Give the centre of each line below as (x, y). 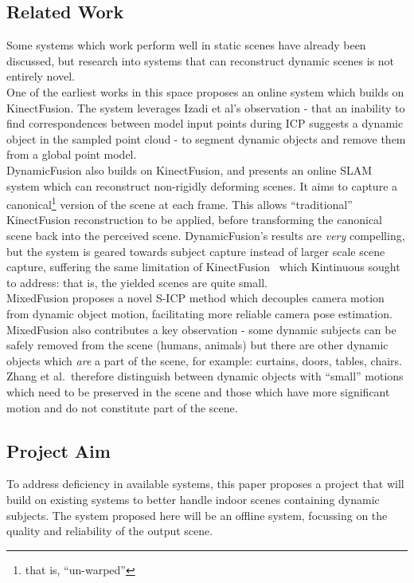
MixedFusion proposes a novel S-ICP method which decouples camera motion (195, 298)
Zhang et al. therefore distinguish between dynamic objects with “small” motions (205, 376)
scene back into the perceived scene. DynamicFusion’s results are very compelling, (206, 235)
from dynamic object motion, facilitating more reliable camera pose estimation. (199, 313)
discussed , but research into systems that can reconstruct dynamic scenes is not (201, 60)
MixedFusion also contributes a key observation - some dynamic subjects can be (201, 329)
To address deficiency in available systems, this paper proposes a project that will (205, 484)
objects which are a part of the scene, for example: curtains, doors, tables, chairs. (205, 360)
